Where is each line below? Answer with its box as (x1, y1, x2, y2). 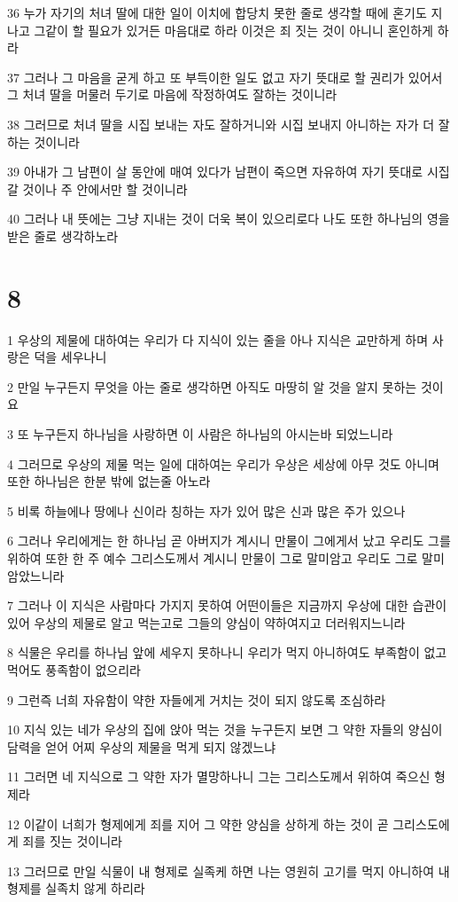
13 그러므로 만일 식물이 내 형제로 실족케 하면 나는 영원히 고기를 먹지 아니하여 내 (7, 861, 450, 880)
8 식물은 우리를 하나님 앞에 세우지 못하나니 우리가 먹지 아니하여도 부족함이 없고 (7, 643, 447, 662)
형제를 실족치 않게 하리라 (7, 879, 145, 898)
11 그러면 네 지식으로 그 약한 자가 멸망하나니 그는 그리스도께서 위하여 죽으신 (7, 767, 431, 786)
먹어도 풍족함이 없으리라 (7, 660, 142, 678)
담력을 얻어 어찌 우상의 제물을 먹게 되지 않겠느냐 (7, 737, 276, 756)
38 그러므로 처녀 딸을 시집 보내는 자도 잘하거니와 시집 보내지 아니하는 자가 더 (7, 114, 435, 133)
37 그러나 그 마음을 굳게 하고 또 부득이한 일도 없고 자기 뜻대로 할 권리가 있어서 (7, 67, 443, 86)
